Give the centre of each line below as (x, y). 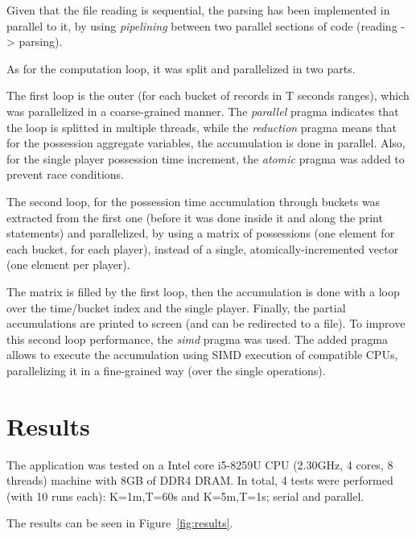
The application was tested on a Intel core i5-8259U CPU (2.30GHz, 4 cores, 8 (200, 464)
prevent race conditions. (65, 174)
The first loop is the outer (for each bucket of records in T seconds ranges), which (208, 95)
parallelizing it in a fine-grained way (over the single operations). (166, 370)
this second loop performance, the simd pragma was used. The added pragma (197, 339)
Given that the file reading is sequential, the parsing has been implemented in (198, 10)
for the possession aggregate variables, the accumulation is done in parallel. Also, (206, 143)
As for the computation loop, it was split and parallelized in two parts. (181, 68)
